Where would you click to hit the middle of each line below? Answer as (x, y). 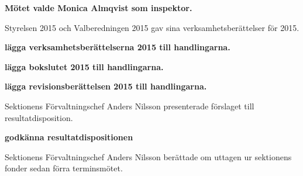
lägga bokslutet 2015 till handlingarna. (84, 66)
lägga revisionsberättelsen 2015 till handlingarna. (106, 86)
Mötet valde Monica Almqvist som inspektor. (99, 8)
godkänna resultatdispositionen (69, 137)
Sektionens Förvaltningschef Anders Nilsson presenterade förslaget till (130, 106)
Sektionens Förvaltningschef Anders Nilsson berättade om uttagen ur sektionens (148, 156)
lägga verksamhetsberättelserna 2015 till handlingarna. (118, 47)
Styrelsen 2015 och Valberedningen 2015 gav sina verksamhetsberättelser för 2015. (152, 27)
